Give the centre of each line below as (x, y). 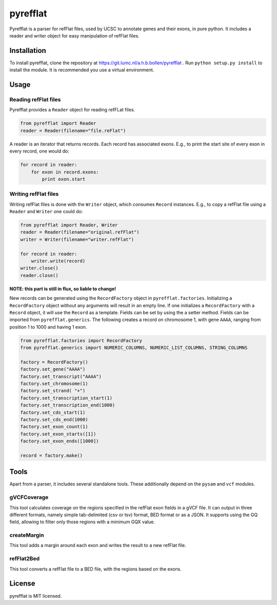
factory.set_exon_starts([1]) (58, 434)
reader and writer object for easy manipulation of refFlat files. (74, 35)
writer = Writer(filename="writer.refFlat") (77, 239)
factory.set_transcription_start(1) (66, 398)
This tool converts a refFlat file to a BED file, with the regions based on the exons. (95, 569)
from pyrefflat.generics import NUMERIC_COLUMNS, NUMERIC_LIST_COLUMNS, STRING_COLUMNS (134, 348)
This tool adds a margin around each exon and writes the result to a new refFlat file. (98, 545)
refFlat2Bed (25, 559)
